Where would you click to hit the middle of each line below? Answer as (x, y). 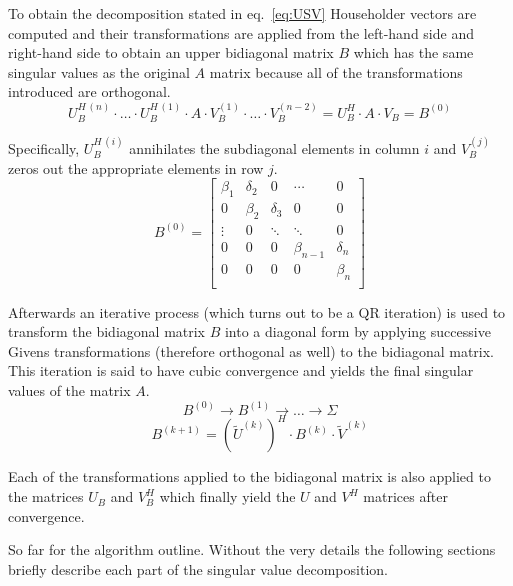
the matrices (46, 496)
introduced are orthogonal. (89, 91)
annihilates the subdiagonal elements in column (274, 148)
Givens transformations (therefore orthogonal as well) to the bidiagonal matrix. (251, 350)
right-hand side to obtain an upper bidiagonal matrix (171, 52)
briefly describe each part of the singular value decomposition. (198, 568)
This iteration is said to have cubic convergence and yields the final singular (241, 370)
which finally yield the (227, 496)
